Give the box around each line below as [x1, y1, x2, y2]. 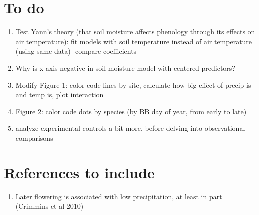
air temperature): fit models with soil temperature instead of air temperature [15, 36, 252, 46]
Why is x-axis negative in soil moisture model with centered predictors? [15, 62, 235, 73]
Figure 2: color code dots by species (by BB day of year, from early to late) [15, 106, 247, 116]
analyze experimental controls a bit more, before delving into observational [15, 123, 245, 133]
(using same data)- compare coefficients [15, 46, 137, 56]
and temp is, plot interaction [15, 89, 104, 100]
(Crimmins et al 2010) [15, 201, 84, 211]
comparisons [15, 132, 53, 143]
